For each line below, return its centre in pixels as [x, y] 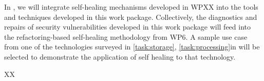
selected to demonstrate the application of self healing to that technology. [120, 56]
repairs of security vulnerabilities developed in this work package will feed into [128, 27]
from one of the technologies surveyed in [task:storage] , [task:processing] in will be [132, 47]
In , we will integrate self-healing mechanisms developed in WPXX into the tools [131, 7]
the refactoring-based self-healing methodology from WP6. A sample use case [126, 36]
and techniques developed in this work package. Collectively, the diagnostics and [131, 17]
